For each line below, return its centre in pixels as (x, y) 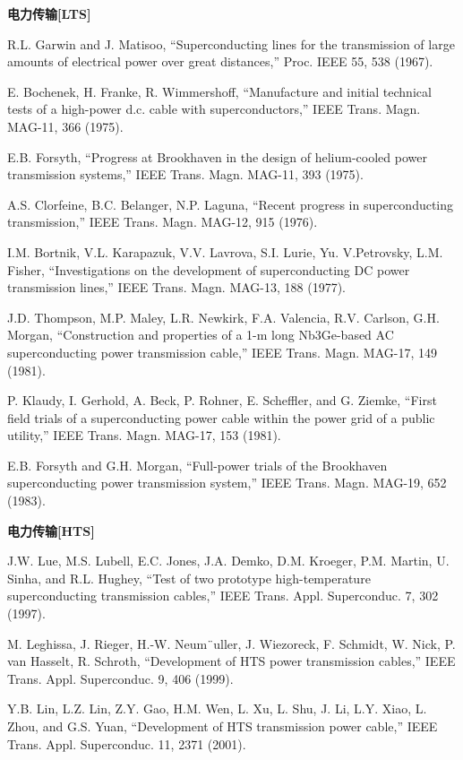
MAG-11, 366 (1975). (65, 126)
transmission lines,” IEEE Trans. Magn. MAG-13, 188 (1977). (176, 287)
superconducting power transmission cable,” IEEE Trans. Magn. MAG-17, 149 (222, 352)
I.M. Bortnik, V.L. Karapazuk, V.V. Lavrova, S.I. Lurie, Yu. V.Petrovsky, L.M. (225, 251)
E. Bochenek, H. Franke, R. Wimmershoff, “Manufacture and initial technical (219, 91)
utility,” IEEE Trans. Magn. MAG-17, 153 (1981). (144, 435)
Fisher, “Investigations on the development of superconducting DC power (209, 269)
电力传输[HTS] (51, 530)
